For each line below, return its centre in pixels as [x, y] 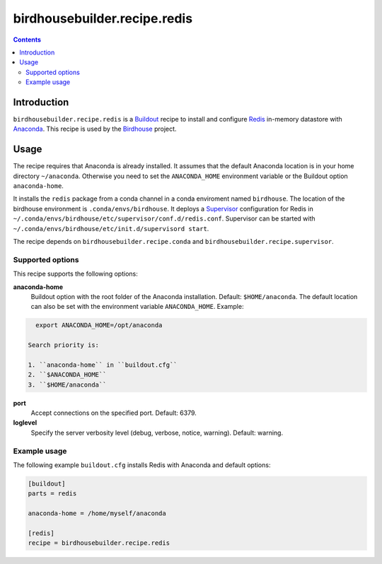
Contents [27, 40]
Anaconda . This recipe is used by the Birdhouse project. [95, 129]
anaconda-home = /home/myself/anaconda [97, 513]
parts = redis [52, 494]
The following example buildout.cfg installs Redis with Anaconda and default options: [142, 465]
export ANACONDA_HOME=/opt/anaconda [99, 325]
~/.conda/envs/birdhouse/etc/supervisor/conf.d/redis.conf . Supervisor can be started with [164, 218]
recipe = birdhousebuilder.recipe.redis [99, 543]
